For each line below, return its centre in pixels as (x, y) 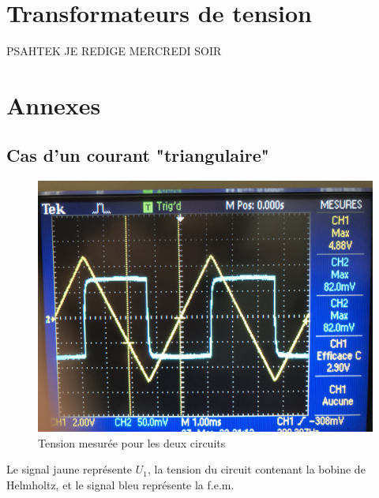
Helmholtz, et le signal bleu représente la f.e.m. (120, 485)
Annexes (54, 105)
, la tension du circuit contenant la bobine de (257, 469)
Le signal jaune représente (69, 469)
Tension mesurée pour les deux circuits (132, 442)
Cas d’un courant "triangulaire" (138, 155)
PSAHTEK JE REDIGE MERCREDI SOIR (114, 51)
